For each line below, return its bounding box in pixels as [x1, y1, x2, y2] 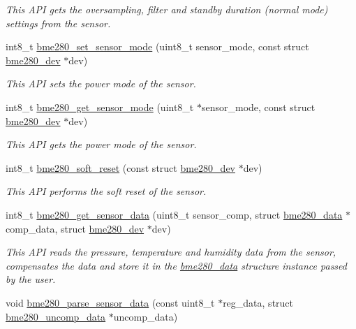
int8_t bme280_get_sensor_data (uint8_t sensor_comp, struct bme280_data [6, 207, 343, 221]
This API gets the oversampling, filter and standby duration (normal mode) [6, 2, 328, 16]
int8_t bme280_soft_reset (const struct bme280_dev [6, 160, 235, 175]
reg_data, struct [223, 295, 294, 309]
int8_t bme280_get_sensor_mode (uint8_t [6, 99, 194, 114]
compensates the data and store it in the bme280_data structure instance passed [6, 258, 347, 272]
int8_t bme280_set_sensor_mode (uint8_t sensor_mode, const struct [6, 39, 309, 54]
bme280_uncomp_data [6, 309, 106, 323]
